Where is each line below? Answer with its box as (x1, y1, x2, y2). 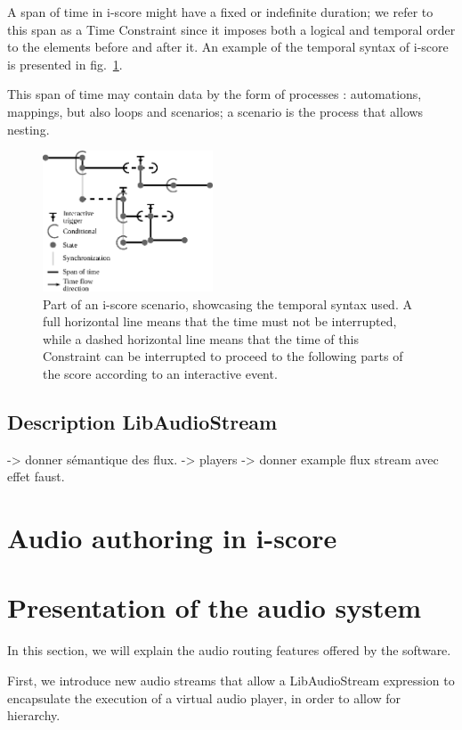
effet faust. (7, 467, 65, 486)
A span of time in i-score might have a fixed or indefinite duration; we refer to (7, 3, 434, 21)
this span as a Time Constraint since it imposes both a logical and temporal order (7, 20, 456, 38)
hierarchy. (7, 706, 61, 725)
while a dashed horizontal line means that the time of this (43, 329, 359, 348)
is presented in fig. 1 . (7, 54, 123, 73)
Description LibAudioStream (7, 407, 278, 435)
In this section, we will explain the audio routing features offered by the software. (7, 641, 451, 660)
